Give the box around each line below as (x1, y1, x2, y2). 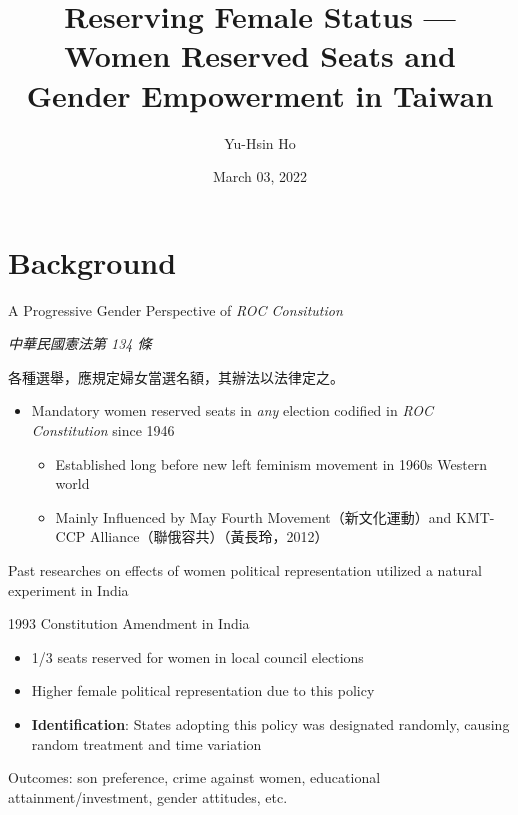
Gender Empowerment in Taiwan (26, 74, 494, 115)
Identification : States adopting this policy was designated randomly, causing (31, 713, 510, 734)
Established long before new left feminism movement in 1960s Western (55, 453, 488, 474)
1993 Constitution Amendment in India (8, 613, 250, 634)
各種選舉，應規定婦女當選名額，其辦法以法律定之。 (8, 366, 344, 387)
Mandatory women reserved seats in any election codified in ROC (31, 400, 434, 421)
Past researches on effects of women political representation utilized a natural (8, 559, 483, 580)
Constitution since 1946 (31, 420, 175, 440)
